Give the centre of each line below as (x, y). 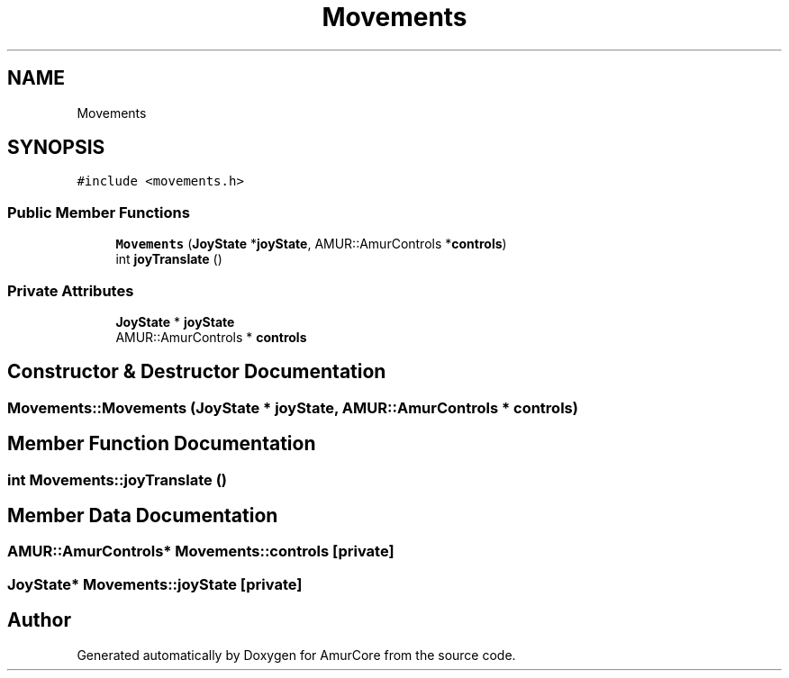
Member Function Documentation (162, 444)
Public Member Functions (99, 212)
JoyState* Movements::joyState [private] (155, 584)
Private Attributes (71, 290)
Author (39, 620)
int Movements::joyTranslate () (117, 479)
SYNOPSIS (56, 148)
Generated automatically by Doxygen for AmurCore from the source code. (296, 655)
